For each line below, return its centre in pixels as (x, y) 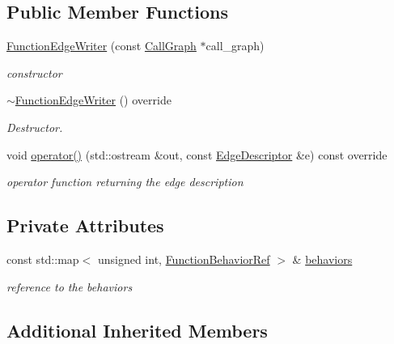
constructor (34, 72)
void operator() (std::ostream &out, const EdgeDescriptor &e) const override (197, 154)
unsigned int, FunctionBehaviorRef (184, 259)
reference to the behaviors (70, 286)
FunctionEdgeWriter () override (93, 100)
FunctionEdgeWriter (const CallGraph (102, 46)
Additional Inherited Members (137, 330)
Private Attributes (85, 225)
